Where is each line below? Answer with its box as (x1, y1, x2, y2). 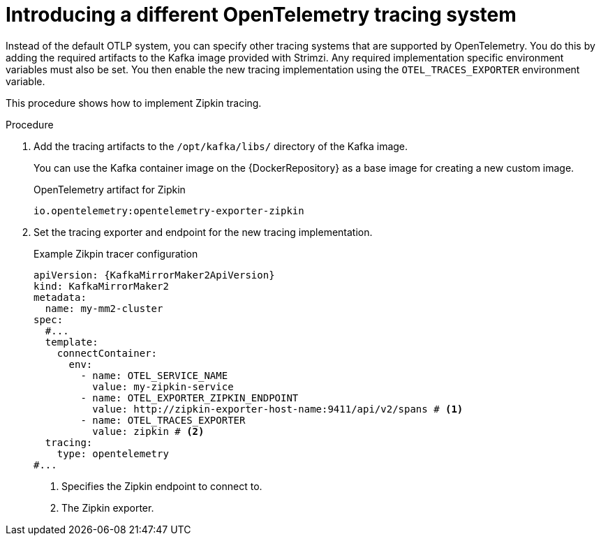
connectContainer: (57, 347, 158, 359)
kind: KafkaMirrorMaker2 (34, 280, 169, 292)
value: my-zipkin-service (92, 380, 234, 392)
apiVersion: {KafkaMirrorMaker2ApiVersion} (34, 269, 275, 281)
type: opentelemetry (57, 447, 169, 459)
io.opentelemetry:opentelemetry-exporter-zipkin (34, 205, 304, 216)
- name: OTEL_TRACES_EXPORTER (80, 414, 246, 426)
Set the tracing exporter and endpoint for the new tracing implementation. (34, 225, 373, 238)
